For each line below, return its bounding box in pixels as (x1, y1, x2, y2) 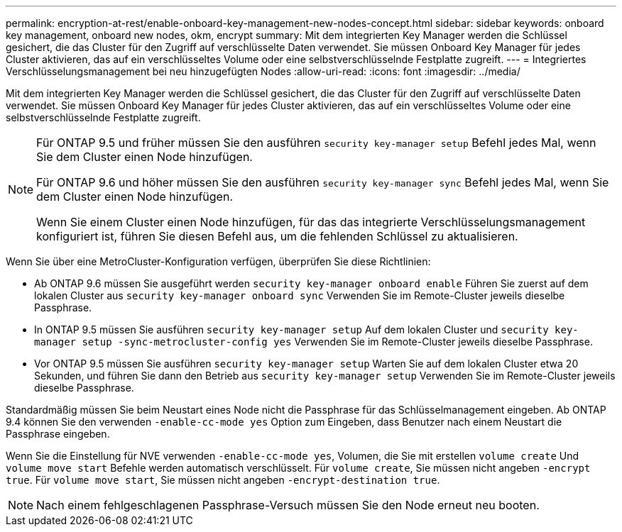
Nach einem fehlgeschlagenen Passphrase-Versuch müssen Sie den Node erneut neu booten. (36, 498, 540, 512)
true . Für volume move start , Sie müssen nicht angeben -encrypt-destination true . (6, 474, 440, 486)
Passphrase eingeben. (6, 428, 110, 440)
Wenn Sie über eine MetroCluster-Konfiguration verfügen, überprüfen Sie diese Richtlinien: (6, 255, 431, 267)
